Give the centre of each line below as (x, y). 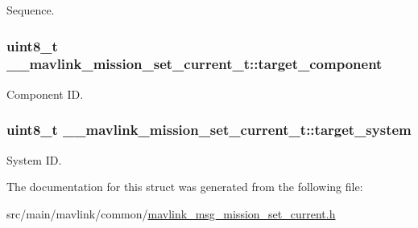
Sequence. (31, 10)
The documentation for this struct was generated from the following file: (185, 187)
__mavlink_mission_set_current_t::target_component (195, 64)
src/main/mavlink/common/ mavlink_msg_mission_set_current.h (171, 213)
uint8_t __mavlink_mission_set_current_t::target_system (209, 130)
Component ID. (45, 94)
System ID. (34, 159)
